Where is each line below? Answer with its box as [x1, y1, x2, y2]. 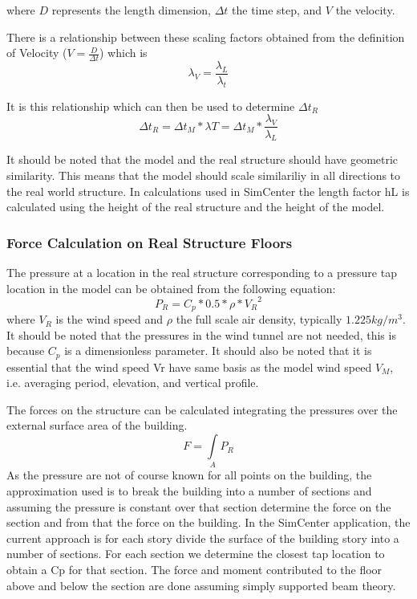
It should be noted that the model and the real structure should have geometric [6, 151, 399, 168]
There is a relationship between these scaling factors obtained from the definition [6, 28, 405, 45]
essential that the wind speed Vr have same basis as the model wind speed [6, 358, 372, 375]
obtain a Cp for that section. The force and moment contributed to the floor [6, 560, 383, 577]
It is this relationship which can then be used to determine [6, 97, 295, 114]
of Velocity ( [6, 44, 67, 61]
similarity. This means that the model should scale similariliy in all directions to [6, 166, 401, 183]
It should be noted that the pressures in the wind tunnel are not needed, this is [6, 326, 396, 343]
